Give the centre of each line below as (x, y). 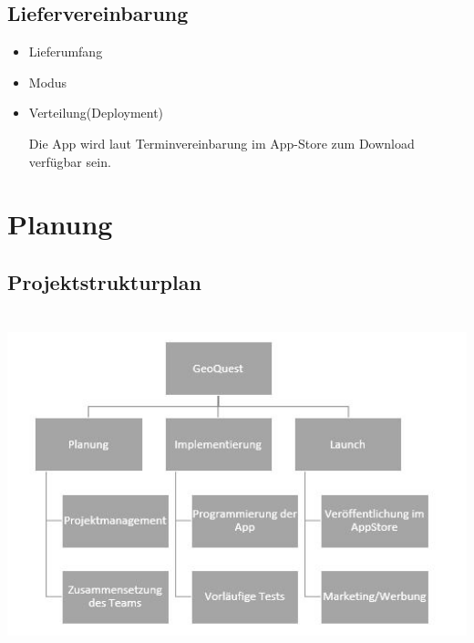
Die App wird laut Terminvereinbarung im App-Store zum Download (222, 143)
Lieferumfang (66, 52)
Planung (60, 224)
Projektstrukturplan (104, 281)
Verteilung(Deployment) (96, 113)
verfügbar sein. (70, 161)
